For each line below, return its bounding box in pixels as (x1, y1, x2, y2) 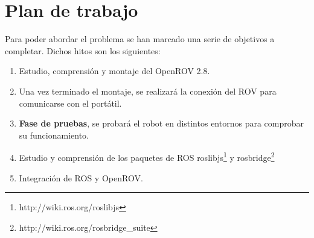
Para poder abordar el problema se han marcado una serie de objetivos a (5, 33, 275, 45)
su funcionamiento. (19, 128, 89, 141)
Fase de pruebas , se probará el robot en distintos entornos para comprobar (19, 117, 304, 130)
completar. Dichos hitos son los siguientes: (5, 44, 161, 57)
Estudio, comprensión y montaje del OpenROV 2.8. (19, 64, 210, 77)
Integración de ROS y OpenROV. (19, 171, 143, 184)
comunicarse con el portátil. (19, 96, 122, 109)
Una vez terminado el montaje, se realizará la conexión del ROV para (19, 84, 277, 97)
